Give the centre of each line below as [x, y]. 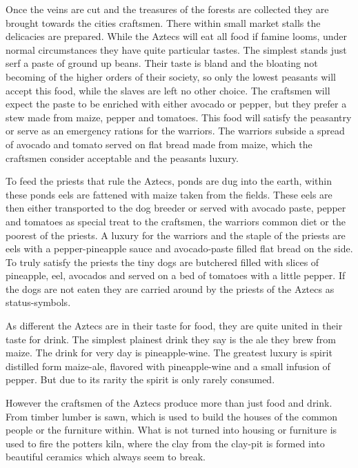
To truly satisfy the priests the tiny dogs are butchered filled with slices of [162, 262]
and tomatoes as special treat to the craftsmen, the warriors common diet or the [176, 221]
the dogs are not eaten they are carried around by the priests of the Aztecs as [170, 288]
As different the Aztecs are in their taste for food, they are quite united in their [174, 326]
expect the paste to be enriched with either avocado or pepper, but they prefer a [176, 104]
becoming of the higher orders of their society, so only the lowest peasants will [171, 76]
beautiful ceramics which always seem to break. [106, 457]
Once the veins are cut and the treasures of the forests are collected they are [167, 9]
